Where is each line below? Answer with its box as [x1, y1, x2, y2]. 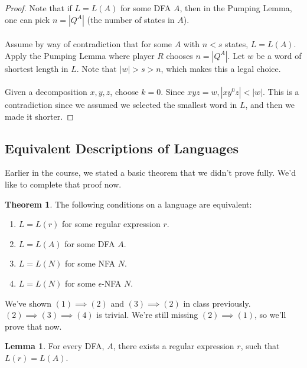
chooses [166, 49, 193, 61]
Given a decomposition [5, 85, 87, 97]
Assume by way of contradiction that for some [5, 38, 172, 50]
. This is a [263, 85, 299, 97]
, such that [240, 340, 280, 352]
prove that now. [5, 320, 62, 332]
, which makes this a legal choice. [161, 62, 281, 74]
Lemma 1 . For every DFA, [5, 340, 104, 352]
